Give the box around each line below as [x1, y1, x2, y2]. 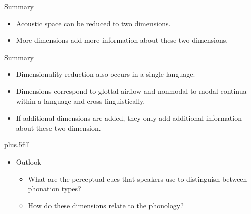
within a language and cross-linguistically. [16, 95, 145, 106]
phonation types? [28, 183, 81, 194]
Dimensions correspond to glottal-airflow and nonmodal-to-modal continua [16, 85, 247, 96]
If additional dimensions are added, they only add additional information [16, 113, 242, 123]
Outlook [16, 156, 41, 167]
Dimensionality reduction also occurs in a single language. [16, 69, 195, 79]
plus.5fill [4, 139, 30, 150]
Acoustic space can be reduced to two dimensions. [16, 18, 171, 28]
